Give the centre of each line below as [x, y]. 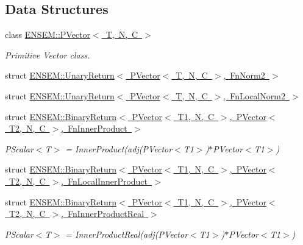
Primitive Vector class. [48, 55]
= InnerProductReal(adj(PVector [127, 234]
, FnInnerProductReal [103, 214]
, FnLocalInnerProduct [105, 181]
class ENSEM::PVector [48, 34]
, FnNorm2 [244, 75]
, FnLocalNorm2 [255, 95]
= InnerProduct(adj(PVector [119, 148]
